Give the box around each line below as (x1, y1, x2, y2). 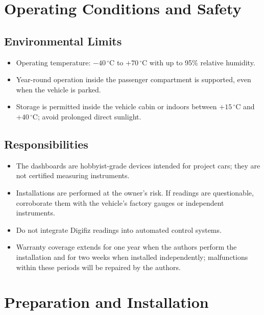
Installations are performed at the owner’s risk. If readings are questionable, (16, 187, 254, 198)
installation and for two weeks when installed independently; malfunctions (16, 251, 248, 262)
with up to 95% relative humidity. (149, 57, 255, 67)
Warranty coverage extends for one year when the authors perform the (16, 241, 237, 252)
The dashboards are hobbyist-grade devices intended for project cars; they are (16, 160, 260, 171)
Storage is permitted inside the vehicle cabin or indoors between (16, 101, 217, 112)
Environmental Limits (4, 33, 122, 49)
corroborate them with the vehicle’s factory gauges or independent (16, 197, 224, 208)
